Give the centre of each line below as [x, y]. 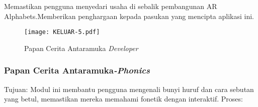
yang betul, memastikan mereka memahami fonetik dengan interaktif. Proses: [123, 99]
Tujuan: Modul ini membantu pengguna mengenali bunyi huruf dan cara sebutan [129, 89]
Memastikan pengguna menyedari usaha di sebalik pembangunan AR [111, 6]
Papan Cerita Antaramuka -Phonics [77, 70]
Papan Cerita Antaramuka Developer [81, 48]
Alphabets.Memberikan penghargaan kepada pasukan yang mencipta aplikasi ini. [129, 16]
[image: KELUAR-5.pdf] [62, 32]
